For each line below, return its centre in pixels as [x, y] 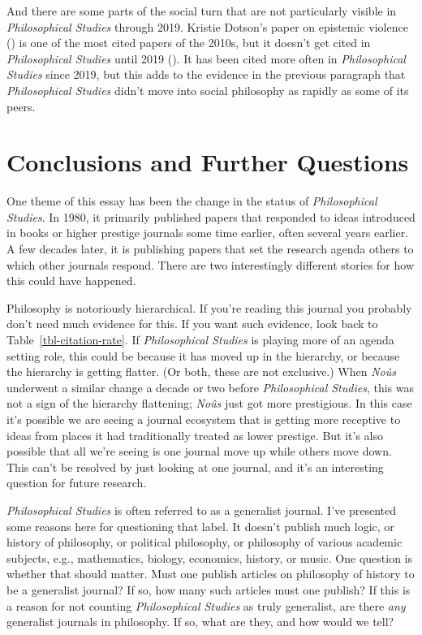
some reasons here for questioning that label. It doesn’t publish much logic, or [200, 526]
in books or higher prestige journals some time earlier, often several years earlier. [208, 233]
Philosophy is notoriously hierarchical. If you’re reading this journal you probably [209, 307]
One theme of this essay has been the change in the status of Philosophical [192, 201]
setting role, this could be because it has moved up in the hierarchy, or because [203, 355]
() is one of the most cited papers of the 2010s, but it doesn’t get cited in [189, 43]
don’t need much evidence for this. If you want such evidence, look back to [192, 324]
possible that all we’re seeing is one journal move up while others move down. [199, 451]
